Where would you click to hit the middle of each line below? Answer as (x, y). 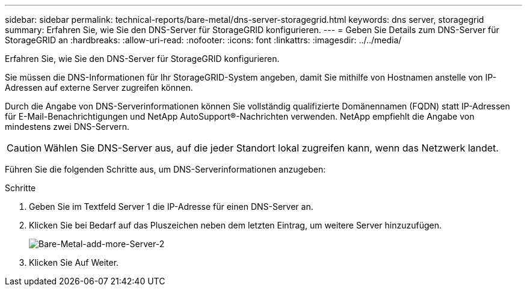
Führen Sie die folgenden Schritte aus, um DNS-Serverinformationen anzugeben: (165, 169)
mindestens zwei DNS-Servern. (67, 127)
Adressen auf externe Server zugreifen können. (99, 87)
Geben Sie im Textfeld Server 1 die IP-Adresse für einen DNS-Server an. (171, 207)
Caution (24, 148)
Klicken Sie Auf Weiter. (74, 262)
